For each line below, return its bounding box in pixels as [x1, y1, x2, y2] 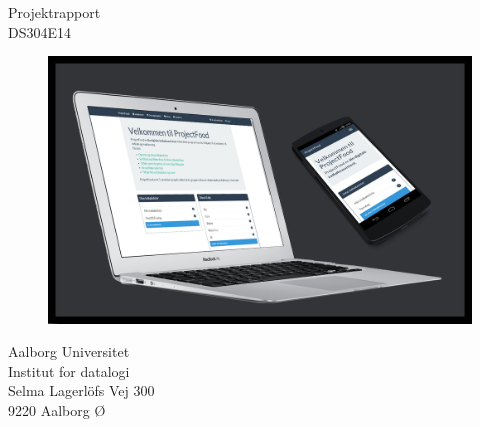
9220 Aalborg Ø [8, 400, 106, 421]
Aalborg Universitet [8, 341, 130, 362]
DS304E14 [8, 21, 72, 42]
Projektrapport [8, 2, 101, 22]
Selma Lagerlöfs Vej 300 [8, 380, 155, 401]
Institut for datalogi [8, 360, 130, 381]
